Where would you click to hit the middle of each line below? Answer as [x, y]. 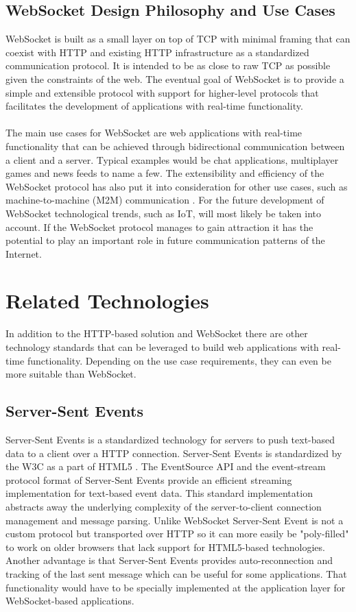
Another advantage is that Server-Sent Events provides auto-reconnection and [169, 560]
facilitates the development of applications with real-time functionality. [154, 106]
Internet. [24, 253]
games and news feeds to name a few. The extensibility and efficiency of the [165, 173]
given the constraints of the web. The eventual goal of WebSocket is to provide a [175, 78]
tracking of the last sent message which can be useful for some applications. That [176, 573]
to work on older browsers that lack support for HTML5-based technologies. [165, 547]
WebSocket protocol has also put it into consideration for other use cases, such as [177, 186]
